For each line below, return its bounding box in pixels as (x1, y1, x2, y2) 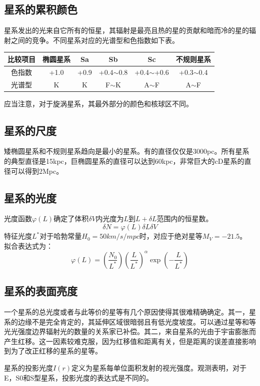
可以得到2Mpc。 (10, 165, 63, 176)
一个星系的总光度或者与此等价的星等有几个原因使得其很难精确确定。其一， (4, 306, 249, 317)
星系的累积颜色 (4, 1, 77, 17)
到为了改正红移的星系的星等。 (4, 346, 102, 356)
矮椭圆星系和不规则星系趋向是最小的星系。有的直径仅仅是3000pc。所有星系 (4, 146, 249, 156)
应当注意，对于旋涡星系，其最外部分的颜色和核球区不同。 (4, 98, 193, 108)
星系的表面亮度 (4, 283, 77, 299)
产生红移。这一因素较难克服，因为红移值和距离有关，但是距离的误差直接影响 (4, 336, 256, 346)
